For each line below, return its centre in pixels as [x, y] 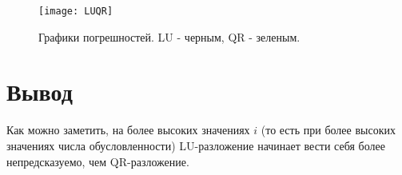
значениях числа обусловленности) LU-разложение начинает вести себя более [196, 145]
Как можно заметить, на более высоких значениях [128, 130]
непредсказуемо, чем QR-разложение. [98, 161]
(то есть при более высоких [328, 130]
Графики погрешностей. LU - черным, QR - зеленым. [169, 36]
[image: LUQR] [76, 11]
